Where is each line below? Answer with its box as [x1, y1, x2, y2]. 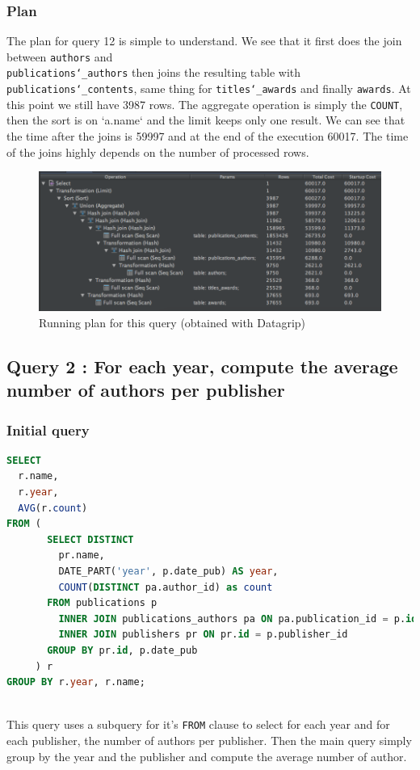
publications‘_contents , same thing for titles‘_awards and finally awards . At [6, 80, 411, 97]
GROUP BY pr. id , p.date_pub [47, 645, 198, 657]
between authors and [6, 48, 113, 65]
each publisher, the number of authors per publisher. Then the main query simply [6, 732, 412, 749]
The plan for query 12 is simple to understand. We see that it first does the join [6, 32, 402, 49]
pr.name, [58, 549, 105, 562]
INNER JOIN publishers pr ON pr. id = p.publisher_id [58, 629, 348, 641]
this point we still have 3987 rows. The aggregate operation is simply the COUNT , [6, 95, 403, 112]
